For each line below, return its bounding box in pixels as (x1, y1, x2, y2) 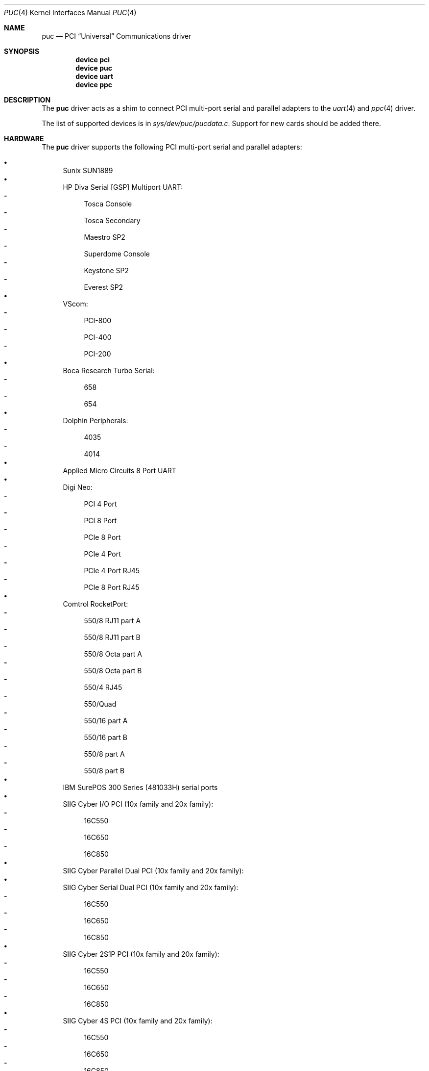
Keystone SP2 (84, 266, 129, 275)
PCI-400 (84, 333, 112, 341)
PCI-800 (84, 316, 112, 325)
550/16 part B (84, 733, 127, 741)
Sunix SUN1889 (63, 166, 113, 175)
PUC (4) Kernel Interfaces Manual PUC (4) (4, 8, 137, 17)
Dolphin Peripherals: (63, 416, 128, 425)
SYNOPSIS (4, 47, 40, 55)
